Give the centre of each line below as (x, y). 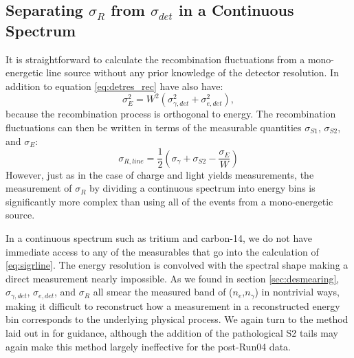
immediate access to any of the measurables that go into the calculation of (162, 251)
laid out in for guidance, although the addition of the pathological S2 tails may (172, 333)
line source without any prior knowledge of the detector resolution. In (192, 72)
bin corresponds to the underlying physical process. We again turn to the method (177, 319)
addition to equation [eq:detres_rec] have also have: (114, 86)
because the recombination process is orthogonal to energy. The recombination (171, 114)
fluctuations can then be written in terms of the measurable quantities (154, 127)
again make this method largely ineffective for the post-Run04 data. (148, 346)
